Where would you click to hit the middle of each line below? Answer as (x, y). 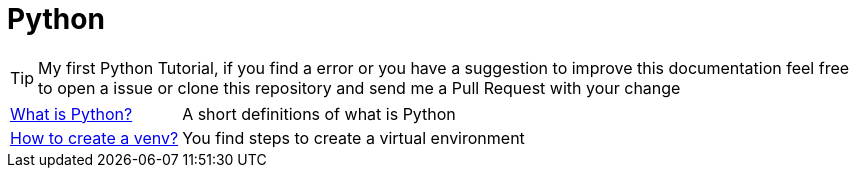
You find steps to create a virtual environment (353, 137)
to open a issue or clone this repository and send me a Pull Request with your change (359, 87)
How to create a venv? (94, 137)
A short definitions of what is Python (319, 113)
